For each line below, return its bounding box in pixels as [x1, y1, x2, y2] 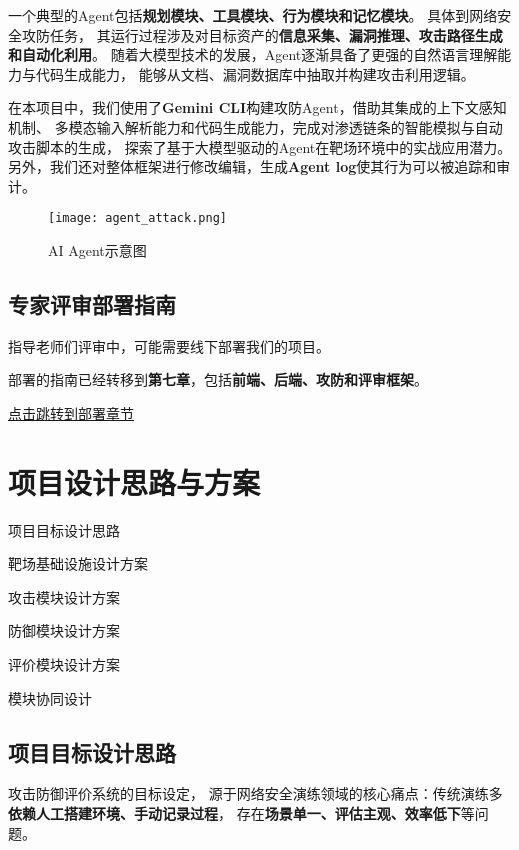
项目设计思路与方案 [8, 461, 261, 502]
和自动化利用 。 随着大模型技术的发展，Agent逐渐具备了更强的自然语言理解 [8, 44, 498, 65]
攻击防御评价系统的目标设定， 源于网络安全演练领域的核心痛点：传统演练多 [8, 783, 503, 804]
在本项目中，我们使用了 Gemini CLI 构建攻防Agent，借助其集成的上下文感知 [8, 97, 507, 118]
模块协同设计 [8, 687, 92, 708]
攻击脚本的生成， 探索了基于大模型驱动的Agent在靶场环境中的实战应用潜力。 [8, 136, 512, 157]
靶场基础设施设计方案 [8, 553, 148, 574]
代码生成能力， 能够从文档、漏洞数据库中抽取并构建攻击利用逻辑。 [35, 63, 475, 84]
